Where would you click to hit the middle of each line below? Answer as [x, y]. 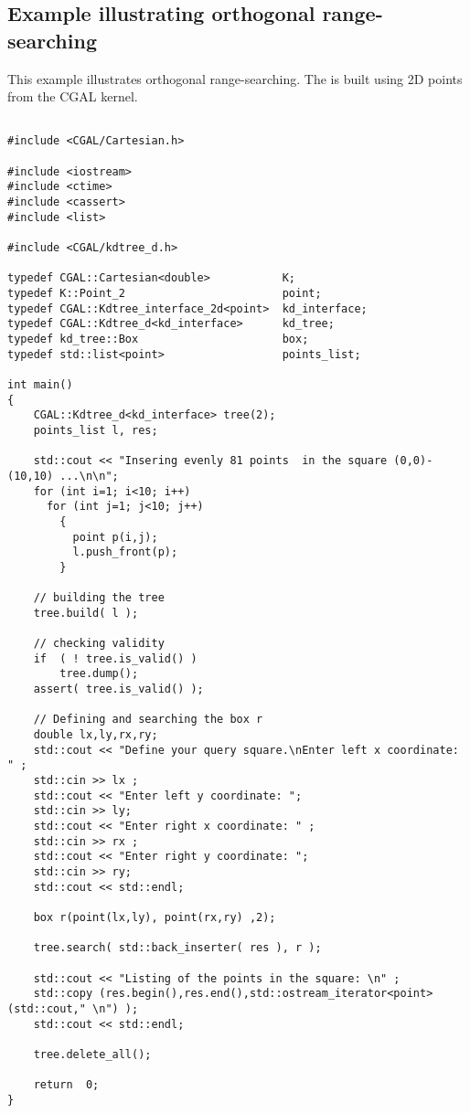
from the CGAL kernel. [73, 96]
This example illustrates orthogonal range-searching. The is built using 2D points [235, 78]
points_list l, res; [96, 430]
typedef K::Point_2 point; [165, 293]
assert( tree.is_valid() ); [118, 689]
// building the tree [99, 598]
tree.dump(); [99, 674]
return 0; [66, 1085]
